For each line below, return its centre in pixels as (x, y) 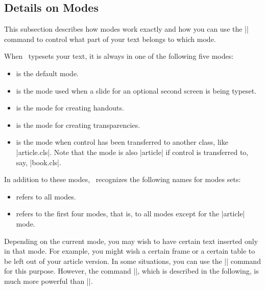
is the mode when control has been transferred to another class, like (122, 142)
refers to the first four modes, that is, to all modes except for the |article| (130, 214)
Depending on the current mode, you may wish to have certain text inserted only (131, 241)
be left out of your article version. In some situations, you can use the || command (132, 261)
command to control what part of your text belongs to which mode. (110, 39)
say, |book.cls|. (39, 162)
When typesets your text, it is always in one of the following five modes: (119, 56)
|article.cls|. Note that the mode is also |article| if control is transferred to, (132, 152)
